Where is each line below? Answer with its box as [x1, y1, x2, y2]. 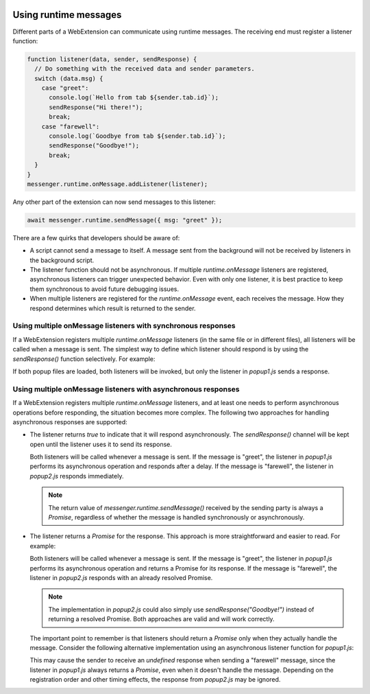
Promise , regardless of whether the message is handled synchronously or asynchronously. [48, 513, 305, 522]
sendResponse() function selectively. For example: [12, 354, 156, 363]
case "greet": [41, 84, 89, 92]
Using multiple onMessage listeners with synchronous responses [12, 321, 236, 331]
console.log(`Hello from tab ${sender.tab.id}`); [49, 93, 219, 102]
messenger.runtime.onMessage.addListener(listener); [27, 180, 208, 188]
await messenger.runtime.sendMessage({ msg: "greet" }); [27, 216, 223, 224]
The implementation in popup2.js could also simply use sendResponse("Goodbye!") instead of [48, 605, 314, 614]
